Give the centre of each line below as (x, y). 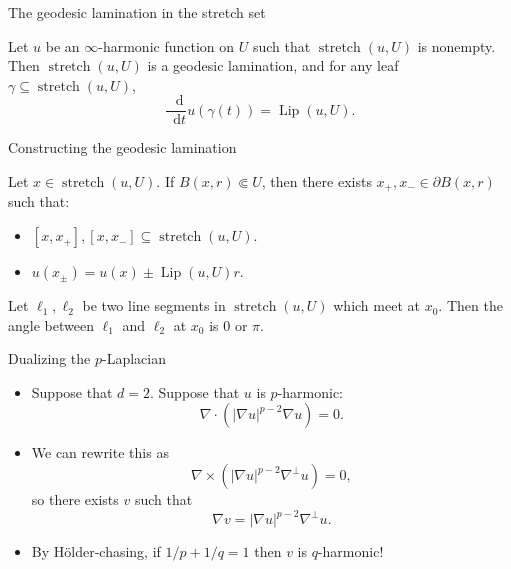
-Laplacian (133, 358)
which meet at (376, 305)
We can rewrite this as (100, 452)
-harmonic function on (166, 45)
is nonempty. (456, 45)
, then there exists (316, 181)
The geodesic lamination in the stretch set (137, 12)
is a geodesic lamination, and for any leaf (273, 65)
